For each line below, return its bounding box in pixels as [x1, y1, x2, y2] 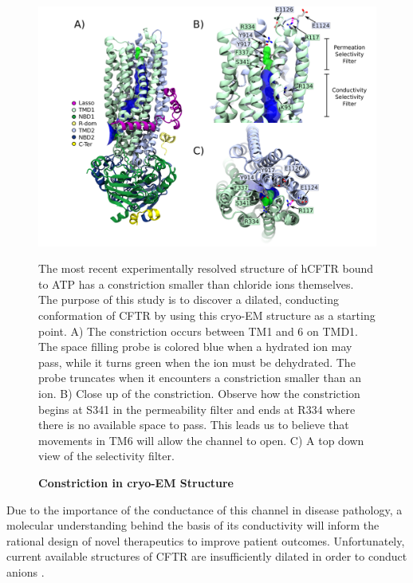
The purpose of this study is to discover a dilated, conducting [38, 291, 339, 308]
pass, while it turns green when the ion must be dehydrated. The [38, 353, 356, 370]
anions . [6, 563, 45, 580]
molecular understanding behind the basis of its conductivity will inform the [6, 517, 380, 534]
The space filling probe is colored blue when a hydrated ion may [38, 338, 352, 355]
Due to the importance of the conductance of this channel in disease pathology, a [6, 501, 403, 518]
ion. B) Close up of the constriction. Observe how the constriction [38, 384, 360, 401]
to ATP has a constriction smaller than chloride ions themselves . [38, 275, 354, 292]
